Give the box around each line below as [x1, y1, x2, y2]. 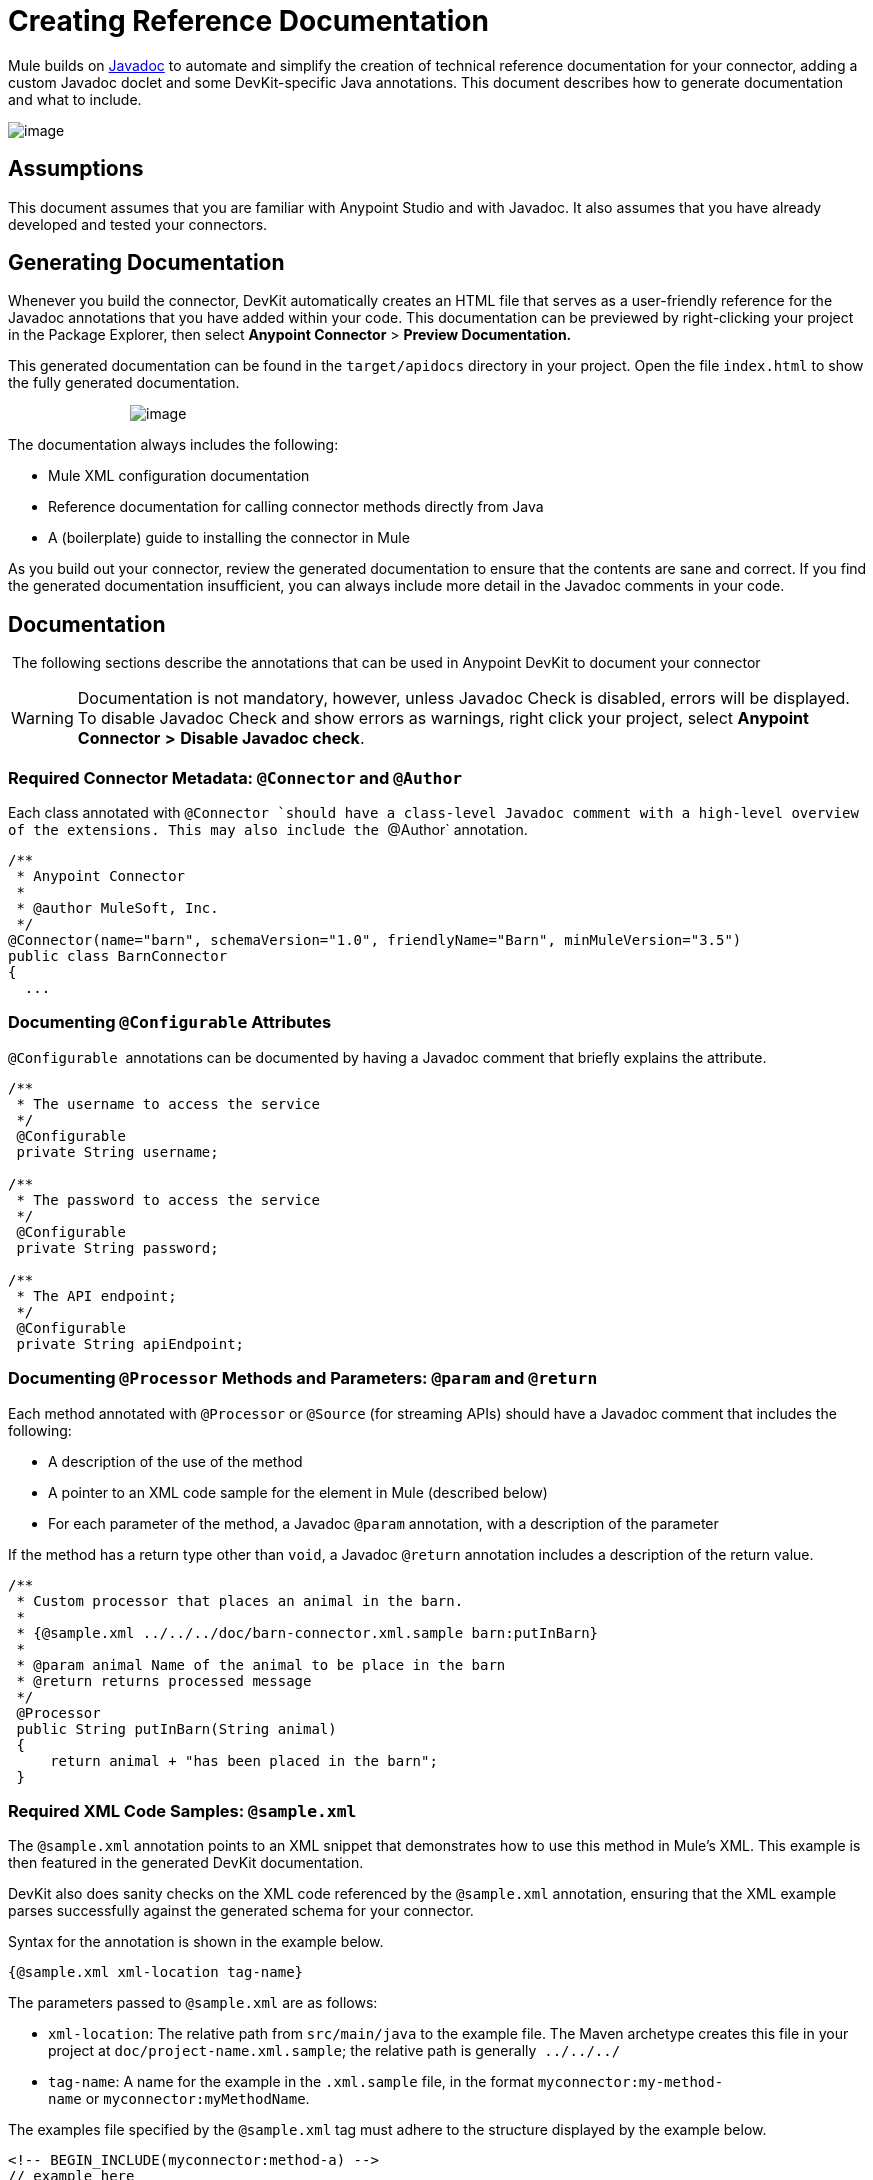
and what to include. [8, 90, 142, 108]
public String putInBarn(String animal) [16, 1720, 337, 1737]
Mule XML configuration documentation [48, 467, 310, 485]
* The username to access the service [16, 1095, 320, 1112]
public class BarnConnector [8, 948, 228, 965]
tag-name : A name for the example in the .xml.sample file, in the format [48, 2073, 534, 2091]
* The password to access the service [16, 1191, 320, 1208]
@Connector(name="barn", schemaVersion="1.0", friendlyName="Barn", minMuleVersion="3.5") [8, 932, 742, 949]
